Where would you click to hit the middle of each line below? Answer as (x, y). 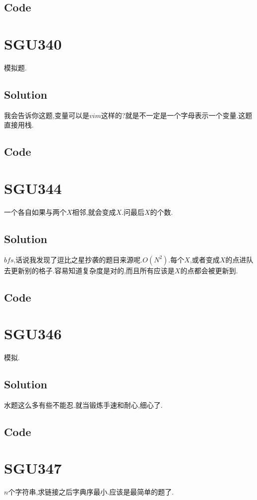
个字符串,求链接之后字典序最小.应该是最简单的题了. (91, 492)
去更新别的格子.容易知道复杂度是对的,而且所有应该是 (89, 270)
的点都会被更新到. (209, 270)
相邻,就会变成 (94, 212)
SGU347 (33, 468)
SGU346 (33, 334)
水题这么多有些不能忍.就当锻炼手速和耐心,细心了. (83, 405)
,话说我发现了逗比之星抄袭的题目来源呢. (78, 259)
